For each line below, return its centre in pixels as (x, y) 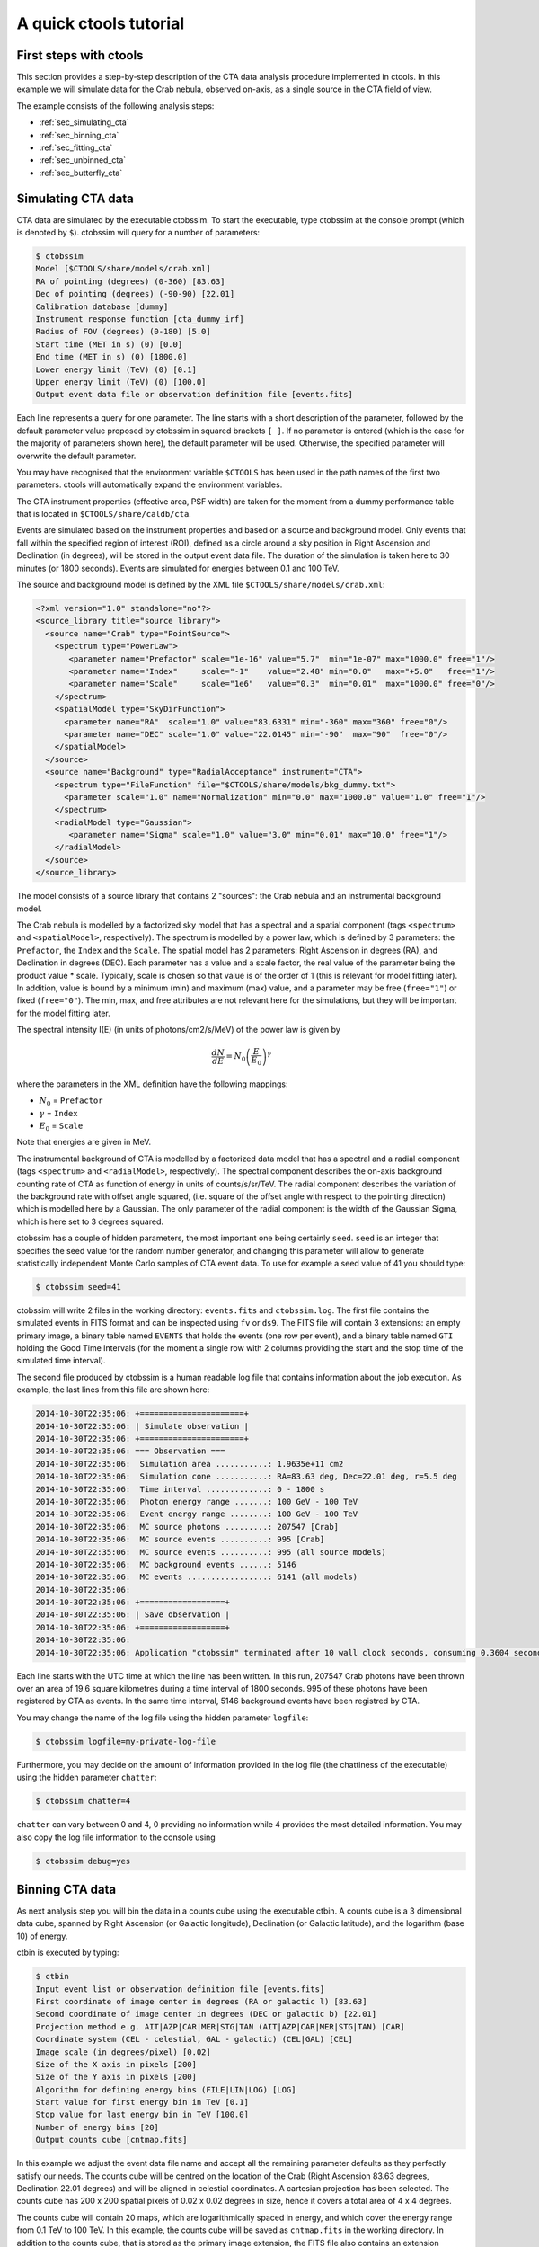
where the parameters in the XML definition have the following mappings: (152, 1084)
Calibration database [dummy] (102, 306)
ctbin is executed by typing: (68, 1953)
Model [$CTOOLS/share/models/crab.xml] (123, 269)
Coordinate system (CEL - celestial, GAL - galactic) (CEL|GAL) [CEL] (194, 2039)
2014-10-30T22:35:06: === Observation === (130, 1451)
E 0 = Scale (61, 1126)
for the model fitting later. (64, 1013)
